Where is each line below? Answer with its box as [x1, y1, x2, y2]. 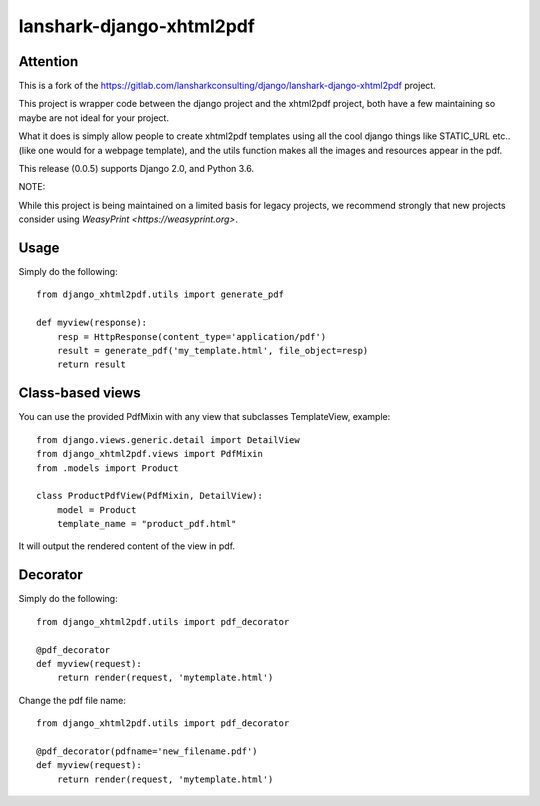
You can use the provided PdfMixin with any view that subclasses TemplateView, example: [18, 411, 391, 423]
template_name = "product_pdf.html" [56, 518, 237, 530]
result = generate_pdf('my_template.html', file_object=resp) [56, 345, 369, 357]
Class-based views [18, 385, 141, 402]
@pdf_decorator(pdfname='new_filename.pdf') [36, 745, 259, 757]
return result [56, 359, 127, 370]
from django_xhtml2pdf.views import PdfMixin [36, 448, 264, 460]
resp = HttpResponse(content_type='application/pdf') [56, 331, 327, 342]
